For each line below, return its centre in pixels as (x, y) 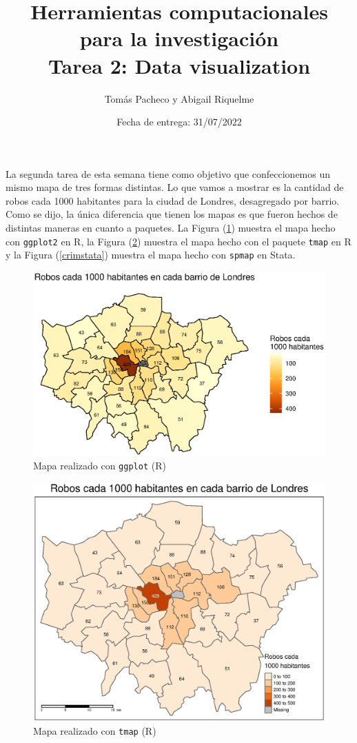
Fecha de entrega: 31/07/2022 (179, 122)
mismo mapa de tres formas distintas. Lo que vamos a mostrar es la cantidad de (175, 187)
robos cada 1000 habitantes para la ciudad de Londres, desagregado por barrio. (173, 200)
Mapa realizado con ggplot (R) (100, 466)
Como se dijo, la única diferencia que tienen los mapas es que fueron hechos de (172, 214)
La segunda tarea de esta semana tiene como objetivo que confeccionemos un (168, 173)
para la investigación (179, 38)
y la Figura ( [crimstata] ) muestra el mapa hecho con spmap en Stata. (151, 255)
